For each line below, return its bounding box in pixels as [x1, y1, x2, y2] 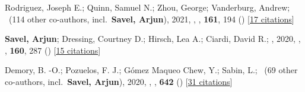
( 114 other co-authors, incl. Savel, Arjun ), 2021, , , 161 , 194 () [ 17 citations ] [8, 12, 294, 25]
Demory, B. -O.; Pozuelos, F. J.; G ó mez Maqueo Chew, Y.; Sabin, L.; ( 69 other [5, 64, 298, 76]
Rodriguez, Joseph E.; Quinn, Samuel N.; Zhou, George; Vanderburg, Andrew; [5, 1, 290, 13]
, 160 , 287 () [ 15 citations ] [5, 44, 101, 56]
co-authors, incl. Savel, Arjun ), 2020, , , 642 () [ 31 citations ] [5, 75, 233, 87]
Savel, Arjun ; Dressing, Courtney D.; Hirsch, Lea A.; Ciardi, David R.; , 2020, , [5, 32, 301, 45]
